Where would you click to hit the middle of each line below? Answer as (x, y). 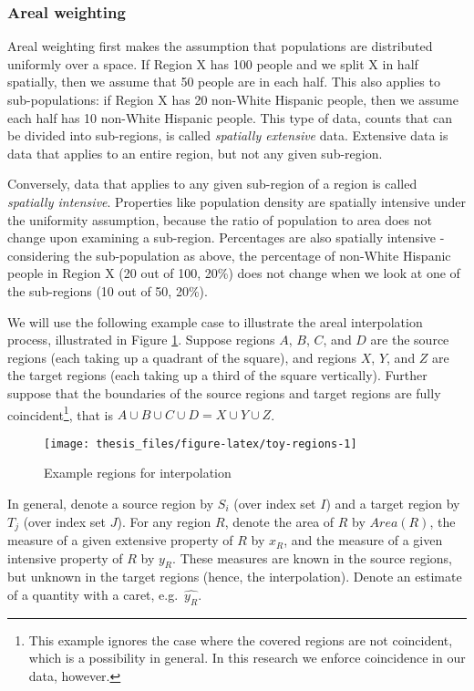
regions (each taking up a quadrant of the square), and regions (182, 357)
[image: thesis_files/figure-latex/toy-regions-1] (201, 443)
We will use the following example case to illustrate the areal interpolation (215, 321)
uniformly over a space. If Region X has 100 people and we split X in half (213, 63)
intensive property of (65, 557)
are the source (410, 340)
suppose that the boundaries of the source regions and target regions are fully (224, 392)
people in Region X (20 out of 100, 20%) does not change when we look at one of (234, 273)
